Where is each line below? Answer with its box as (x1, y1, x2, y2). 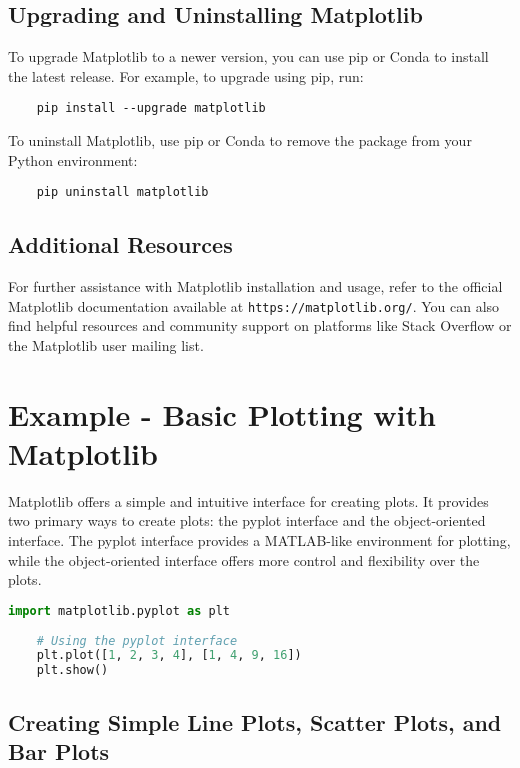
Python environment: (8, 149, 138, 170)
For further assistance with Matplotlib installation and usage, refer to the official (8, 276, 503, 297)
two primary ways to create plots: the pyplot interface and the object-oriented (8, 510, 486, 531)
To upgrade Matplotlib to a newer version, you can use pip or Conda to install (8, 46, 489, 67)
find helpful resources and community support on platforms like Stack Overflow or (8, 315, 512, 336)
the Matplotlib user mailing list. (8, 334, 204, 355)
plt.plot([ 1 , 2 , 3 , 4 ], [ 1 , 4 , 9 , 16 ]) (36, 648, 302, 663)
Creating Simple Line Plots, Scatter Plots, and (8, 706, 502, 737)
